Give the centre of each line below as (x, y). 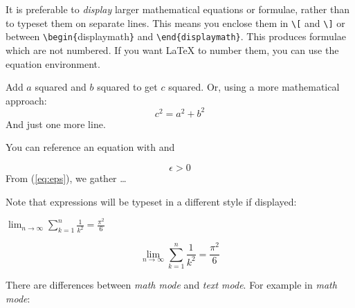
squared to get (127, 87)
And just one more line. (56, 124)
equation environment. (53, 63)
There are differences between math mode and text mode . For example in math (171, 284)
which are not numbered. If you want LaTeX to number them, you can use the (172, 49)
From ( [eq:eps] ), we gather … (66, 178)
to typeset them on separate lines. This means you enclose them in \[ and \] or (175, 22)
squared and (61, 87)
